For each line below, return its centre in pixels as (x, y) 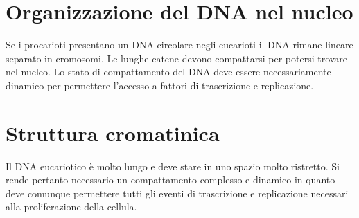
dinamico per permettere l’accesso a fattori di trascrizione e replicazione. (160, 85)
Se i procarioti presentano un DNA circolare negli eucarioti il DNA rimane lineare (179, 45)
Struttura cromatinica (113, 133)
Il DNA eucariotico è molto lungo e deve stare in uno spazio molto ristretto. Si (173, 166)
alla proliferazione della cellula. (71, 207)
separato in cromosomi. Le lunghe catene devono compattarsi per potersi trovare (177, 58)
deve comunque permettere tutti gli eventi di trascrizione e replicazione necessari (177, 193)
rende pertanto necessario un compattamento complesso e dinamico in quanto (170, 180)
